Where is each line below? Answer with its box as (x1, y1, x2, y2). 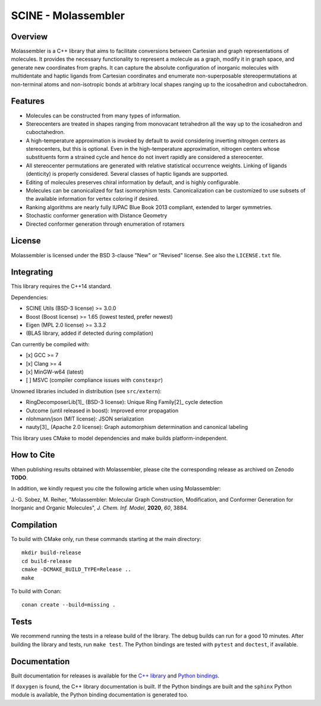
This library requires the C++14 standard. (11, 283, 112, 290)
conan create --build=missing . (21, 602, 116, 608)
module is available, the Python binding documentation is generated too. (11, 691, 188, 698)
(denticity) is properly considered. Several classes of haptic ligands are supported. (26, 170, 229, 178)
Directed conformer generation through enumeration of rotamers (26, 220, 185, 228)
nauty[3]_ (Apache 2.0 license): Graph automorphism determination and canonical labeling (26, 424, 248, 431)
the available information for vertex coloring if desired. (26, 195, 159, 203)
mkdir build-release (21, 549, 81, 556)
